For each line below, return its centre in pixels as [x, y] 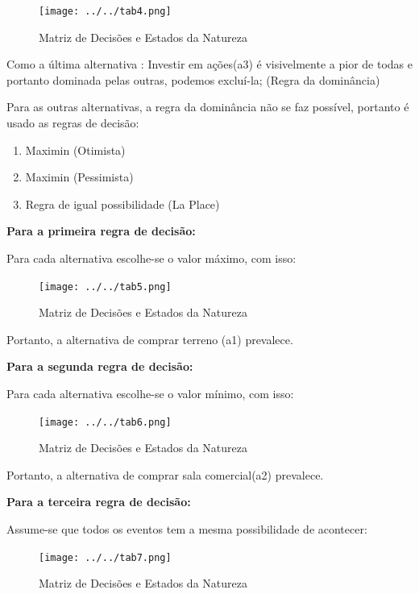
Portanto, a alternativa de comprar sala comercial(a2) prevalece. [165, 474]
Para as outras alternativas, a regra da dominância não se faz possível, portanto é [208, 107]
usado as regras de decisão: [73, 123]
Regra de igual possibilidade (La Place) [122, 204]
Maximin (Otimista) [75, 150]
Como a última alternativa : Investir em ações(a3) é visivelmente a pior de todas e [209, 64]
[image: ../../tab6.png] [105, 422]
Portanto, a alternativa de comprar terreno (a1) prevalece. [150, 339]
